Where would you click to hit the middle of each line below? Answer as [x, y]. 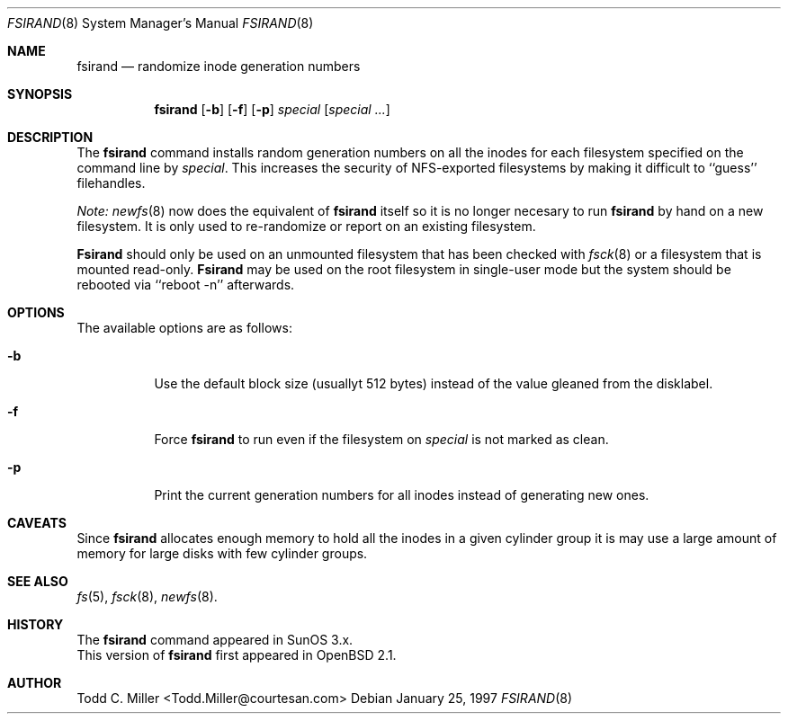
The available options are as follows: [184, 328]
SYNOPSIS [40, 94]
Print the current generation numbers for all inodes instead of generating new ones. [402, 495]
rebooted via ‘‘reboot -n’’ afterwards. [186, 285]
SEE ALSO [38, 581]
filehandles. [111, 183]
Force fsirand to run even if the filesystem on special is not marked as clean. [381, 439]
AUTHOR [35, 683]
